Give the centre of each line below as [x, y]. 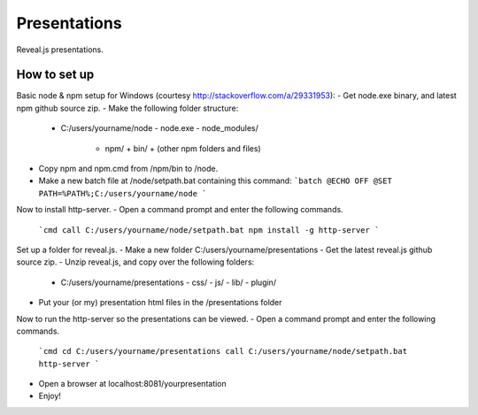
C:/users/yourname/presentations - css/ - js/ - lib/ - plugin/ [169, 282]
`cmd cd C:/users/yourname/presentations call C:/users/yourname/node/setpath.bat [223, 351]
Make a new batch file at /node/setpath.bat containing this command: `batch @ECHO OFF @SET [216, 181]
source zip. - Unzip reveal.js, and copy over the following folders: [135, 262]
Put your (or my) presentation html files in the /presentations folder [160, 303]
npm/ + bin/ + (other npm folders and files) [183, 148]
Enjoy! [50, 396]
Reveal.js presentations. [60, 50]
